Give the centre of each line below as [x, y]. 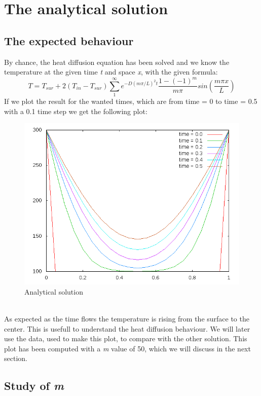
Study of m [34, 386]
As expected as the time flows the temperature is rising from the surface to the [127, 319]
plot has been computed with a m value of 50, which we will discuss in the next [127, 348]
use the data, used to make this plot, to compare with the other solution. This [126, 338]
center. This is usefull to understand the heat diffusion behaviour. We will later [127, 328]
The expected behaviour [69, 40]
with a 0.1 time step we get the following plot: [76, 111]
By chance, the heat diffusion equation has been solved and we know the [117, 62]
